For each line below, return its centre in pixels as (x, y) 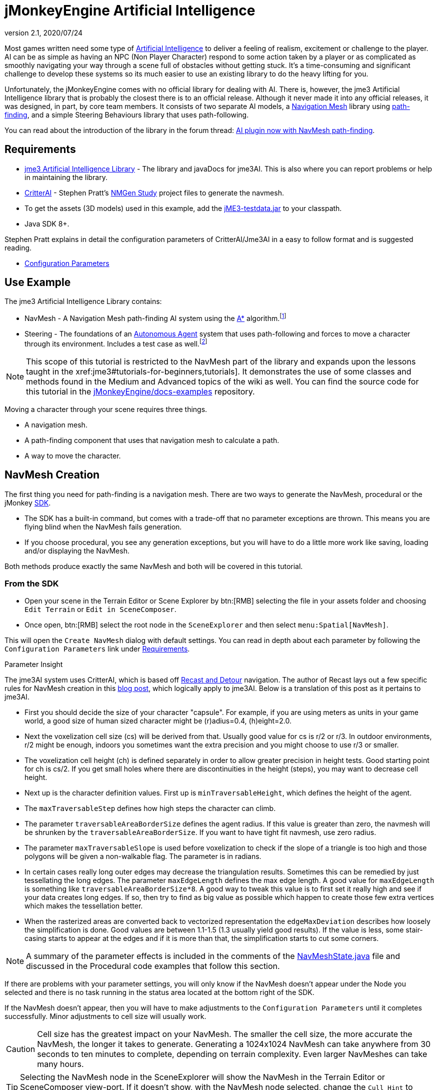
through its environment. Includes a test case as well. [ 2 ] (116, 343)
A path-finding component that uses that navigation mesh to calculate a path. (152, 440)
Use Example (38, 282)
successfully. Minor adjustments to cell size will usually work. (105, 1016)
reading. (18, 247)
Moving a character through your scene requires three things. (106, 409)
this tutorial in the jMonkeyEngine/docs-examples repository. (140, 391)
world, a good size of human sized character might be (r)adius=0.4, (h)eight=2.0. (158, 721)
